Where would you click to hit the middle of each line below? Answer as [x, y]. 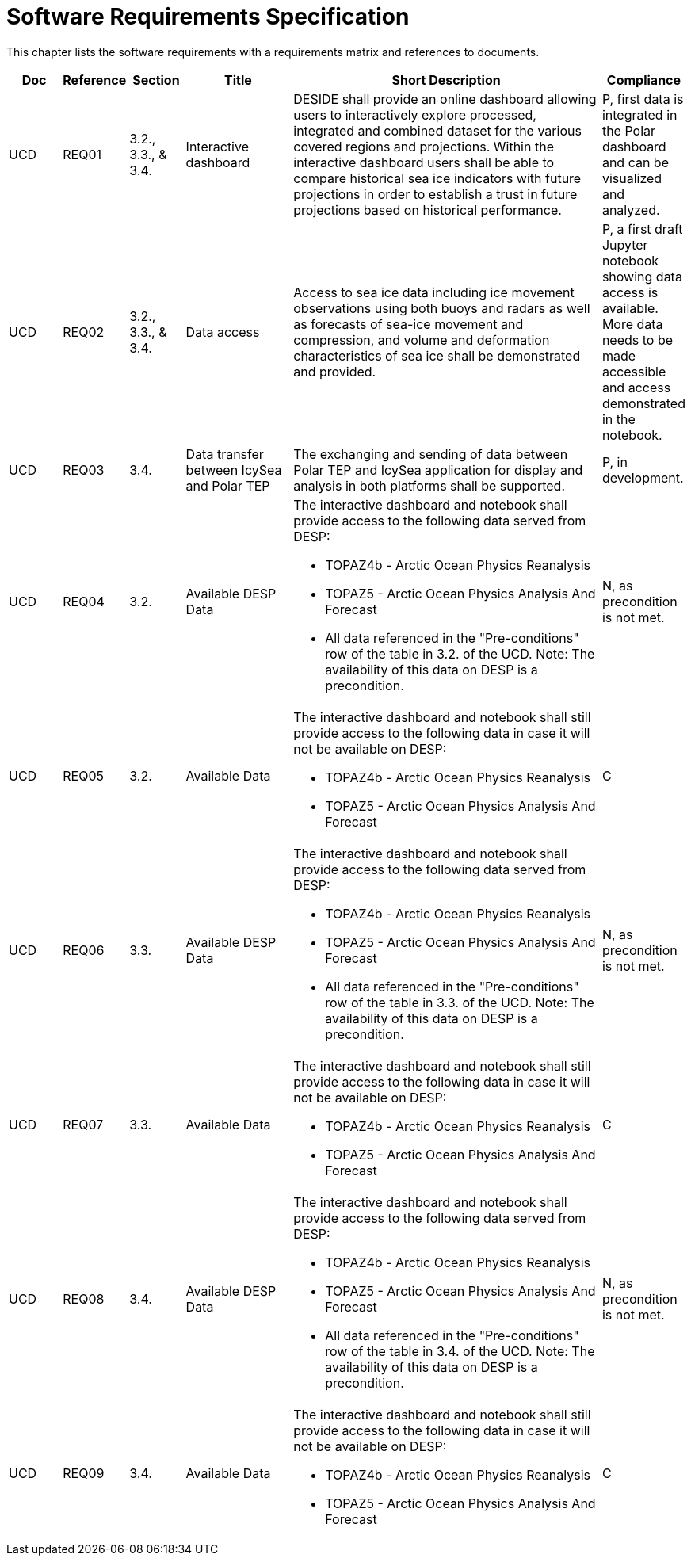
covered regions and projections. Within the [424, 146]
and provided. [335, 371]
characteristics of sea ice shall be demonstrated [437, 355]
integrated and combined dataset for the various [437, 130]
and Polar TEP [228, 485]
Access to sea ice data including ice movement [434, 292]
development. [643, 477]
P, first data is [643, 99]
